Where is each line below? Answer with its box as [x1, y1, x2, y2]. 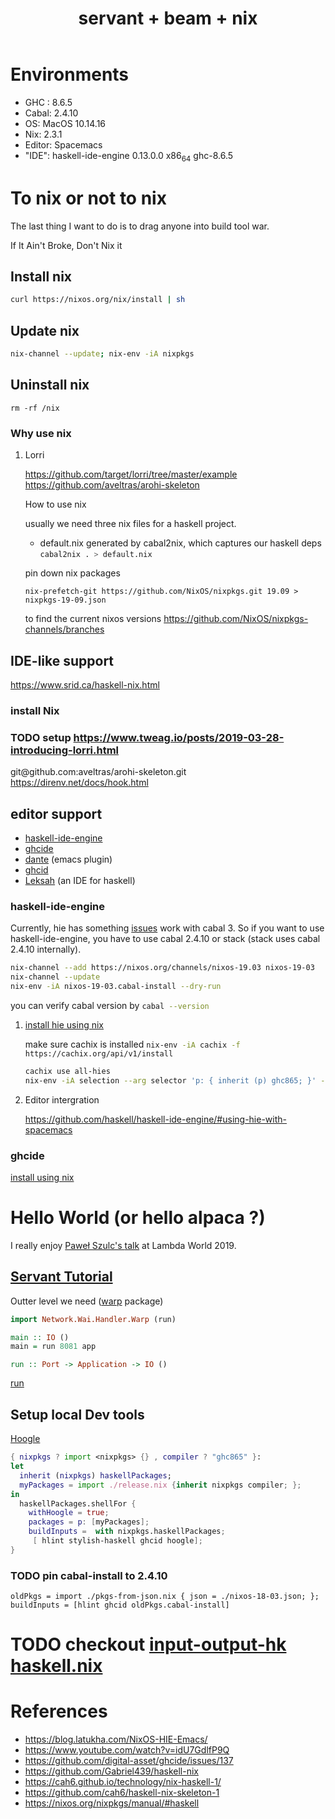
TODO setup [10, 730, 72, 744]
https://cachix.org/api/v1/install [24, 1048, 174, 1059]
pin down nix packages [24, 567, 121, 579]
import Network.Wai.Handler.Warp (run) [10, 1314, 177, 1324]
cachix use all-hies [24, 1066, 111, 1076]
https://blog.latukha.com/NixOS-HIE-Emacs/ [24, 1733, 208, 1746]
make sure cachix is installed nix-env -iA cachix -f [24, 1038, 241, 1050]
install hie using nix [24, 1018, 105, 1031]
